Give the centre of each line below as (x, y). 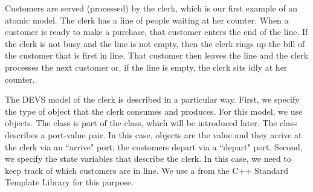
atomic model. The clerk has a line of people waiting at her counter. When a (147, 20)
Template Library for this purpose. (69, 182)
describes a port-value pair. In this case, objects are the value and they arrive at (153, 134)
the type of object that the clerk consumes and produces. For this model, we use (154, 111)
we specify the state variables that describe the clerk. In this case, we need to (148, 158)
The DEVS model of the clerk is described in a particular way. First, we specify (152, 99)
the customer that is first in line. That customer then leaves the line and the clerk (157, 55)
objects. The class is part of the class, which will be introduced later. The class (151, 123)
